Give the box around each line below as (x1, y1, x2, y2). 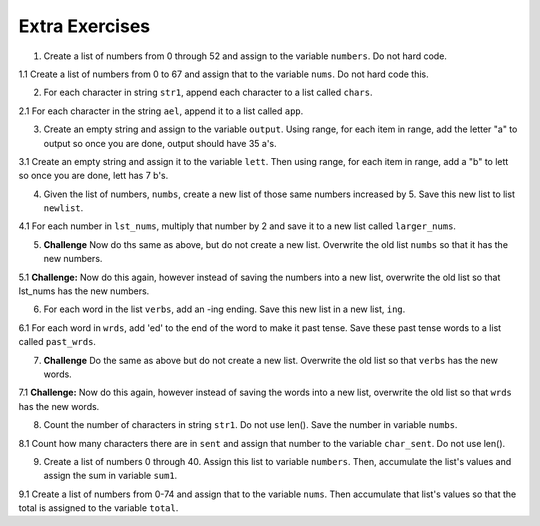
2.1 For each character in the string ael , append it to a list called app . (18, 105, 304, 117)
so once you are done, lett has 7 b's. (18, 170, 169, 182)
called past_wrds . (18, 336, 97, 348)
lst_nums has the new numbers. (18, 285, 150, 297)
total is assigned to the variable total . (18, 502, 179, 514)
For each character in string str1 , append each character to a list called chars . (43, 86, 373, 99)
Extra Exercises (18, 15, 150, 37)
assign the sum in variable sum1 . (43, 470, 178, 482)
